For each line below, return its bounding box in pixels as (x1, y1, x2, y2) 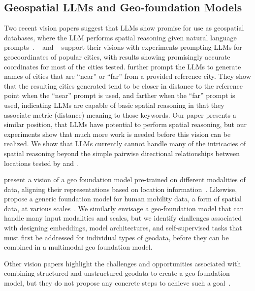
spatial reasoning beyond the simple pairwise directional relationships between (4, 148, 240, 158)
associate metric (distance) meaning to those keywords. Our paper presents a (4, 109, 236, 120)
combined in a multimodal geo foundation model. (4, 242, 153, 252)
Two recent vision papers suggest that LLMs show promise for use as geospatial (4, 23, 244, 33)
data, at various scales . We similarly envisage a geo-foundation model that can (4, 203, 244, 213)
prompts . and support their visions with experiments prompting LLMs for (4, 42, 242, 52)
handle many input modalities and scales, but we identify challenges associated (4, 213, 242, 223)
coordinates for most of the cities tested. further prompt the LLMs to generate (4, 61, 241, 71)
